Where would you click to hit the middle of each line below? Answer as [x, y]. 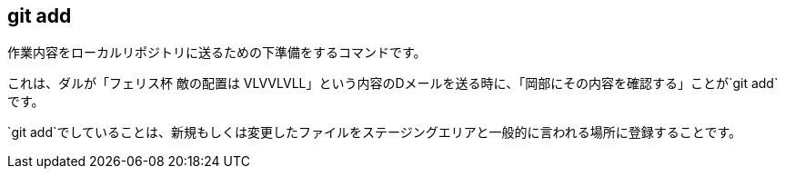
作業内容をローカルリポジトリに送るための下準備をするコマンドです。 [217, 53]
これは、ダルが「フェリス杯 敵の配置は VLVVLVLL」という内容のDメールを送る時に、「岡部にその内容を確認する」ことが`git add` [393, 83]
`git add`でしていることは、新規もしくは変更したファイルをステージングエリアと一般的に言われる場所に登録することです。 [375, 132]
